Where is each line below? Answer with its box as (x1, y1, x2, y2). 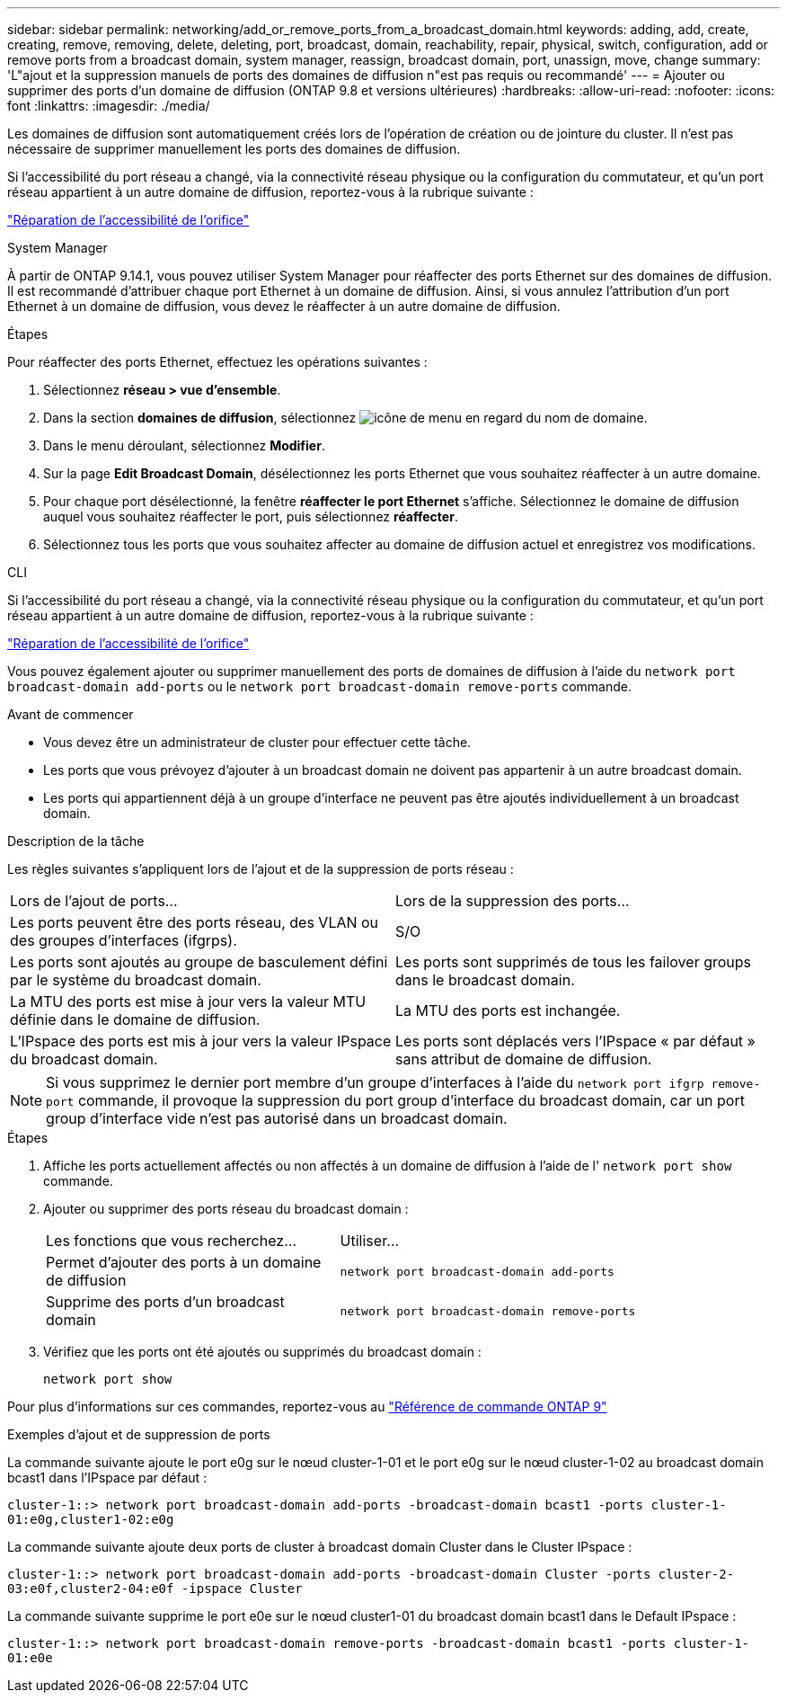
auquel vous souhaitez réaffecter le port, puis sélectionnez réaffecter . (43, 509, 458, 524)
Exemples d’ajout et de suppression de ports (7, 1427, 270, 1442)
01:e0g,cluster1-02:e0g (7, 1512, 174, 1526)
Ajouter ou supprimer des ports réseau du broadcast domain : (43, 1201, 409, 1216)
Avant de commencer (7, 707, 134, 722)
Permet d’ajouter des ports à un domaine (46, 1253, 322, 1271)
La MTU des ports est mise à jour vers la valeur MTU (10, 992, 367, 1010)
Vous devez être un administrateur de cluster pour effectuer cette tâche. (43, 734, 472, 750)
